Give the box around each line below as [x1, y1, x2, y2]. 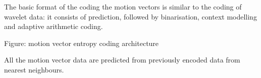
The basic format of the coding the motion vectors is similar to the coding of [4, 1, 242, 11]
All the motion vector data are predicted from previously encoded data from [4, 54, 240, 65]
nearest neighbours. [4, 64, 64, 74]
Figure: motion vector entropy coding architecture [4, 37, 159, 48]
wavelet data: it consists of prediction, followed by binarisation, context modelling [4, 11, 257, 21]
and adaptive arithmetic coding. [4, 21, 103, 31]
